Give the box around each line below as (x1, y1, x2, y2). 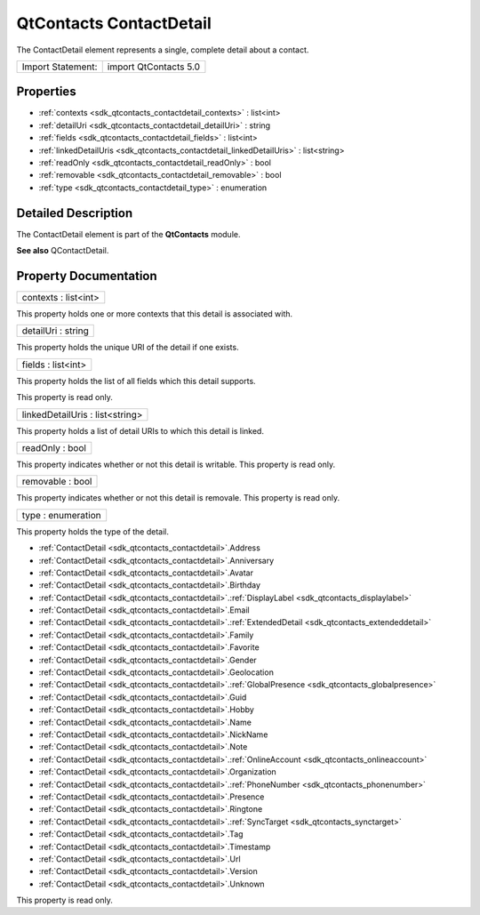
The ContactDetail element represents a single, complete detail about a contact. (16, 44, 309, 55)
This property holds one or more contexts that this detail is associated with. (16, 309, 293, 319)
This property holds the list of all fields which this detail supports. (16, 375, 257, 386)
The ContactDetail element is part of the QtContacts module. (16, 229, 241, 239)
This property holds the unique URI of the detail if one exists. (16, 342, 239, 353)
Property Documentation (16, 268, 157, 284)
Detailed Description (16, 205, 133, 221)
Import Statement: (21, 60, 98, 73)
